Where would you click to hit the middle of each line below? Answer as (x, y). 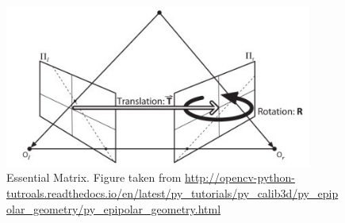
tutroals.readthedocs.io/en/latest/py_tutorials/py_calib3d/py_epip (172, 193)
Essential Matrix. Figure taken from (94, 177)
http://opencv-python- (240, 177)
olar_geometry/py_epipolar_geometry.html (114, 208)
